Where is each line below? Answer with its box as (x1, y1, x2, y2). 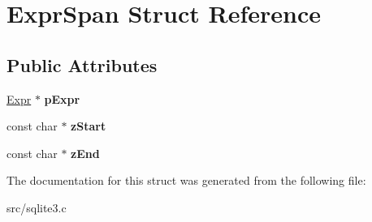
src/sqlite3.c (6, 199, 67, 216)
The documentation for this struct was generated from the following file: (6, 172, 366, 189)
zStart (71, 117, 106, 134)
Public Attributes (6, 52, 158, 77)
